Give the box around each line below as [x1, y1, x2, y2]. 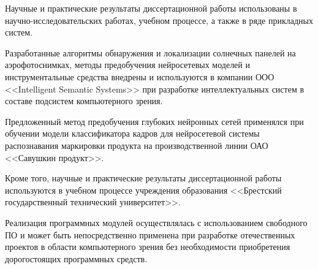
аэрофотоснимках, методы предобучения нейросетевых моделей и [5, 58, 250, 71]
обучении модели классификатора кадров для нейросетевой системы [5, 127, 260, 140]
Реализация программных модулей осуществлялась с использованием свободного [5, 216, 308, 229]
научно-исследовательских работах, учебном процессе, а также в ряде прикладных [5, 13, 313, 26]
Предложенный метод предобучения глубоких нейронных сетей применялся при [5, 115, 304, 127]
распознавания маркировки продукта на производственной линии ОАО [5, 138, 268, 151]
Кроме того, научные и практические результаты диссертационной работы [5, 172, 282, 184]
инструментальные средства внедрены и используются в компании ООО [5, 70, 274, 83]
